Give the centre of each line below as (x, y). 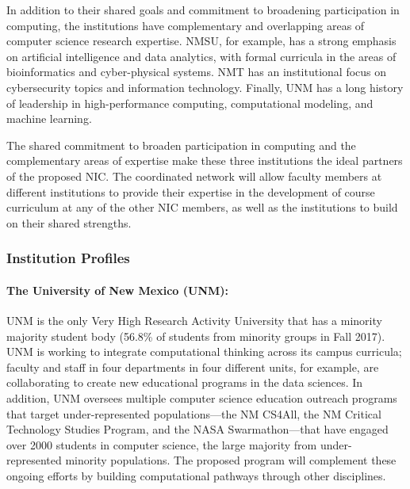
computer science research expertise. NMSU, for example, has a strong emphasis (201, 41)
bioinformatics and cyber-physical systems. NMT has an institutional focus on (197, 72)
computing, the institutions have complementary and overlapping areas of (186, 25)
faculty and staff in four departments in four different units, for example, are (193, 367)
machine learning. (49, 118)
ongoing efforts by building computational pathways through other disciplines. (196, 475)
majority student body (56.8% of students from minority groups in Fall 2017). (196, 336)
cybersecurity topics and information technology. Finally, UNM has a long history (205, 87)
